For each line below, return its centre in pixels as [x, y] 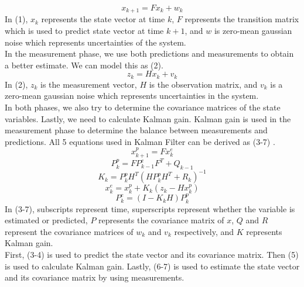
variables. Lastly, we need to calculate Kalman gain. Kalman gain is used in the [148, 118]
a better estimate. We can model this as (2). [84, 65]
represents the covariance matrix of [161, 220]
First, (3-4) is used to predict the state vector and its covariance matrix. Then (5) [152, 255]
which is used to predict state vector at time [84, 31]
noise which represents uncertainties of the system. [95, 42]
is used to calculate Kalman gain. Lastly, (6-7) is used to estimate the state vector [152, 266]
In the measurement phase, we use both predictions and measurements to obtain [149, 53]
